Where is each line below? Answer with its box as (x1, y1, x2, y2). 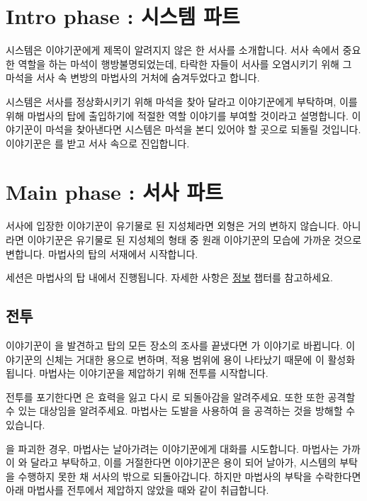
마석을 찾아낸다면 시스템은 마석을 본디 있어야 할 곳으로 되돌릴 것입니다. (45, 122, 361, 137)
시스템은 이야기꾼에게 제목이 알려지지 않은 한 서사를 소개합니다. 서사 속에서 (6, 43, 339, 57)
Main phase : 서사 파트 (6, 177, 223, 206)
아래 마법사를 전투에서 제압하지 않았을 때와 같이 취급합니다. (6, 483, 269, 497)
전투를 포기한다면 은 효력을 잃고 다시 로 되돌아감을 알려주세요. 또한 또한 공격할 (6, 389, 356, 404)
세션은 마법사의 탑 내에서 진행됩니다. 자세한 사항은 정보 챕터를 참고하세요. (6, 270, 333, 285)
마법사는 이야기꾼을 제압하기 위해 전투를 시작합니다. (39, 366, 269, 381)
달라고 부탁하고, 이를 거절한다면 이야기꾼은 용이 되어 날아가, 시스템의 (30, 455, 337, 470)
